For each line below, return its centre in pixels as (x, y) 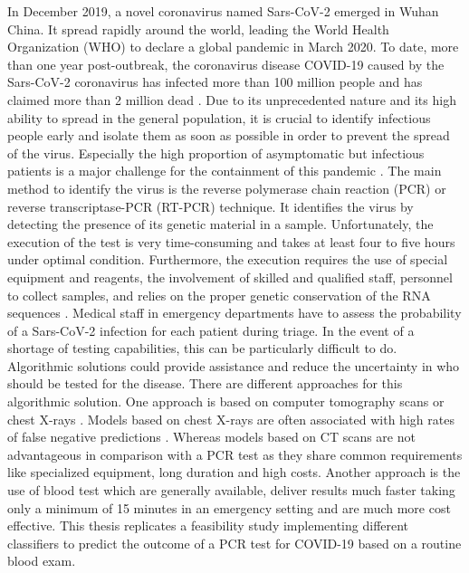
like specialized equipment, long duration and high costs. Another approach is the (234, 472)
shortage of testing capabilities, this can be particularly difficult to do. (202, 348)
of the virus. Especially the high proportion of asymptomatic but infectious (216, 153)
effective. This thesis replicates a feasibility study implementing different (208, 525)
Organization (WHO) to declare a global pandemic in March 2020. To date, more (233, 47)
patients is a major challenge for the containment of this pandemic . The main (225, 171)
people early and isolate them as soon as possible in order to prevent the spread (229, 135)
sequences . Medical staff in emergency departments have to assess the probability (234, 313)
